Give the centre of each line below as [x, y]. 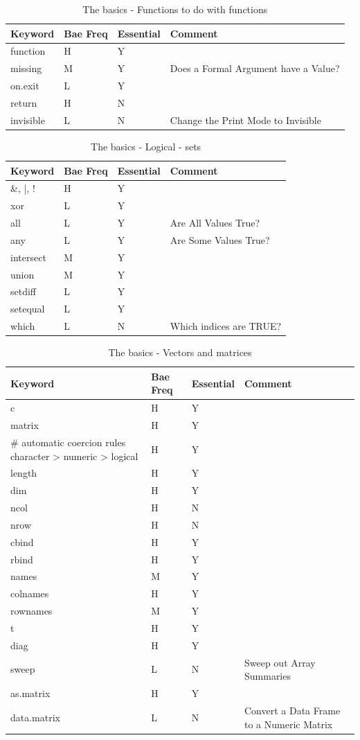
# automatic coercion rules [68, 442]
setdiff [24, 291]
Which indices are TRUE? [226, 326]
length [24, 473]
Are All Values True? [215, 223]
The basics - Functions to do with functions [175, 9]
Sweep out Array [280, 662]
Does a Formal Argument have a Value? [255, 68]
